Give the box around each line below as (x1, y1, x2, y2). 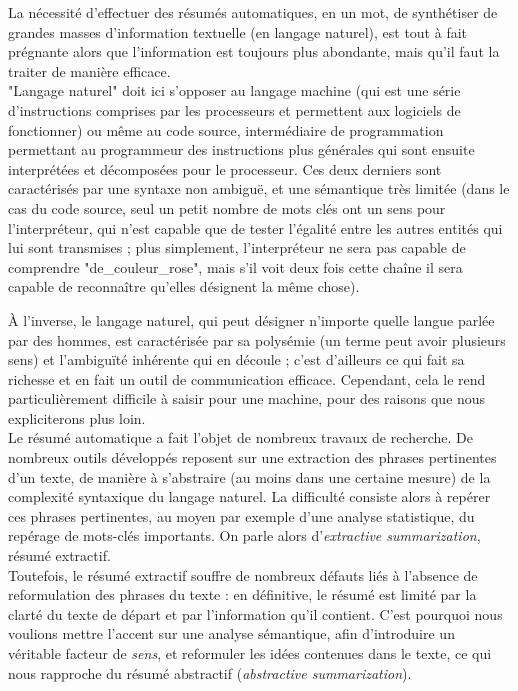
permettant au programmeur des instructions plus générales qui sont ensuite (8, 139, 475, 160)
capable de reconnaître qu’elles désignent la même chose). (8, 276, 360, 297)
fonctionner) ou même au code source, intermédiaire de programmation (8, 119, 444, 140)
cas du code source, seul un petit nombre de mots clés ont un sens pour (8, 197, 446, 218)
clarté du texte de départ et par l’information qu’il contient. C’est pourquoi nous (8, 603, 503, 624)
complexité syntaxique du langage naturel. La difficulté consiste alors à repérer (8, 486, 491, 507)
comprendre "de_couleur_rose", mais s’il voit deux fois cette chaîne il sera (8, 256, 463, 277)
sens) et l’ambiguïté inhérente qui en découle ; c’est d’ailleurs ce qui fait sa (8, 349, 465, 370)
